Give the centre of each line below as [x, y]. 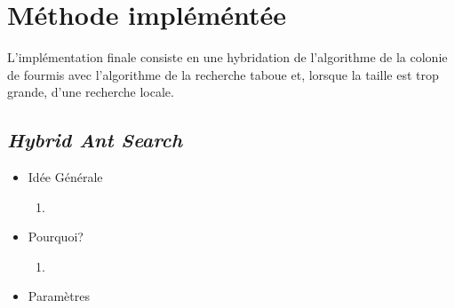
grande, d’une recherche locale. [91, 92]
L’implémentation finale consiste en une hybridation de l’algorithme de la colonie [227, 57]
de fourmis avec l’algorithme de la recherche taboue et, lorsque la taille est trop [223, 74]
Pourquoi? [56, 237]
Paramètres [59, 296]
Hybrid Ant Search [95, 140]
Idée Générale [65, 177]
